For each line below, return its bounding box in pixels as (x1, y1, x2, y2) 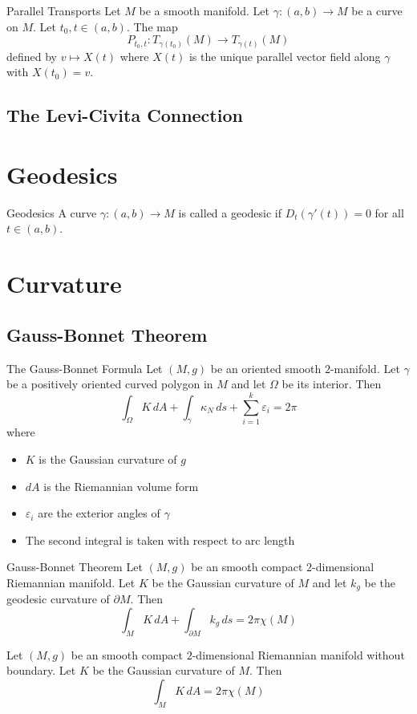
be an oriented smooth (210, 359, 322, 376)
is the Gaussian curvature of (38, 450, 177, 467)
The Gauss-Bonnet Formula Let (6, 359, 163, 376)
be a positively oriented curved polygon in (6, 375, 213, 392)
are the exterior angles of (38, 505, 160, 521)
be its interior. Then (281, 375, 382, 392)
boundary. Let (6, 662, 76, 679)
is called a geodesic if (178, 204, 282, 221)
